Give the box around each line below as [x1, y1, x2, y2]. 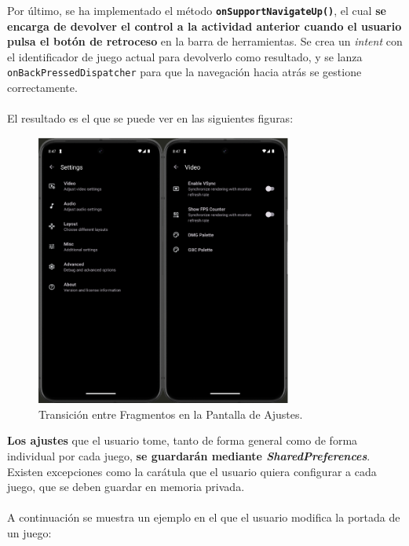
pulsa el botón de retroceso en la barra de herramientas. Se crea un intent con [7, 33, 403, 49]
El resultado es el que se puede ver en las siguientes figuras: [7, 110, 294, 126]
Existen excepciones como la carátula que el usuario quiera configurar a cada [7, 463, 377, 479]
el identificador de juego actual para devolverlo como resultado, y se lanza [7, 48, 363, 64]
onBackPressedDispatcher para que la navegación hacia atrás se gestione [7, 64, 362, 80]
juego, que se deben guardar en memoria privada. [7, 478, 245, 495]
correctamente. [7, 79, 78, 96]
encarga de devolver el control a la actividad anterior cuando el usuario [7, 17, 402, 34]
